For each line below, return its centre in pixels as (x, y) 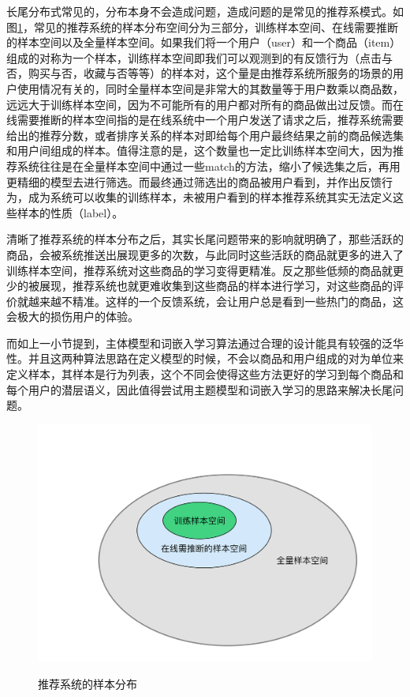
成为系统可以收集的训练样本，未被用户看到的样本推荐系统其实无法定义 (210, 197)
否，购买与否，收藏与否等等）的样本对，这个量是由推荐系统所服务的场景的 (199, 73)
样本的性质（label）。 (70, 212)
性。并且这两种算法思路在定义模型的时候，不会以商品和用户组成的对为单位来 (205, 358)
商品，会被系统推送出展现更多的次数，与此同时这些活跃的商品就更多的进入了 (205, 254)
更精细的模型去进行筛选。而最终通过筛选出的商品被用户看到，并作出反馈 (194, 181)
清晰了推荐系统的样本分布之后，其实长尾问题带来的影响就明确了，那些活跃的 (205, 239)
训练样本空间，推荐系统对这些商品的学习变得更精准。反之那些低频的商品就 (199, 270)
